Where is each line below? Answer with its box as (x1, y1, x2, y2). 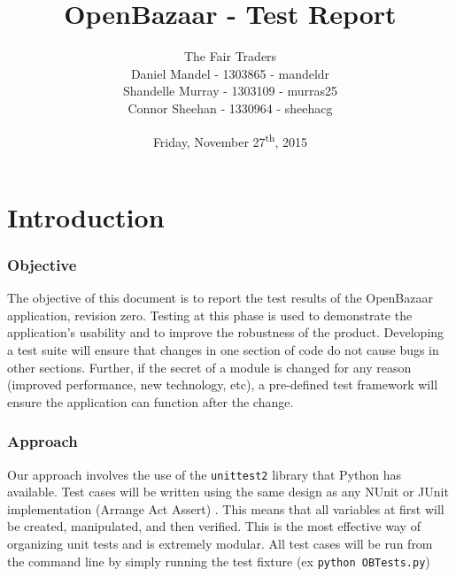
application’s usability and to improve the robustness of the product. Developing (7, 323, 444, 342)
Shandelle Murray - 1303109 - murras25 (122, 81, 338, 100)
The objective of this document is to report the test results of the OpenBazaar (7, 288, 433, 307)
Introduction (7, 198, 165, 235)
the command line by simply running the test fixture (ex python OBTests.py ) (7, 551, 430, 570)
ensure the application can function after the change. (7, 392, 294, 411)
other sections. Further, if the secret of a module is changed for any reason (7, 358, 412, 376)
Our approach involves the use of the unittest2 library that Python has (7, 465, 401, 483)
